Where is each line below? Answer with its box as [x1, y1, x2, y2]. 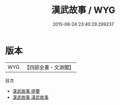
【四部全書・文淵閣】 [24, 64, 74, 71]
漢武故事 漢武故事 [12, 94, 49, 100]
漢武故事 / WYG [51, 4, 116, 16]
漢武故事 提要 [12, 88, 40, 94]
